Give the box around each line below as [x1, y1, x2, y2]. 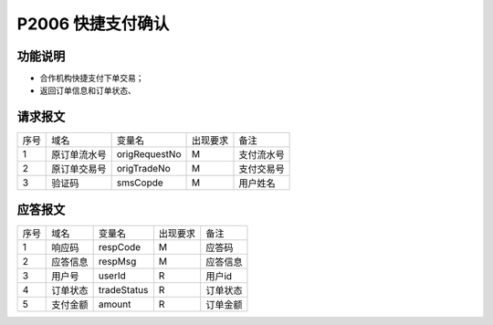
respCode [98, 240, 142, 253]
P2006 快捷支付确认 [16, 14, 170, 34]
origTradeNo [116, 162, 171, 175]
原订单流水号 [51, 149, 107, 162]
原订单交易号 [51, 162, 107, 175]
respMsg [98, 255, 137, 267]
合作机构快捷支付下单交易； [39, 73, 144, 84]
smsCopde [116, 176, 163, 189]
